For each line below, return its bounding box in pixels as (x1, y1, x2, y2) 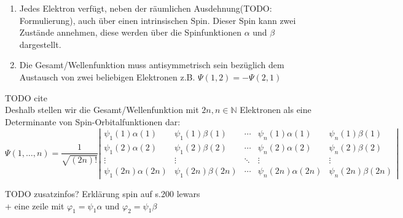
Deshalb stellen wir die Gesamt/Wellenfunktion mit (5, 103, 199, 116)
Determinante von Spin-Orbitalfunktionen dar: (5, 115, 181, 128)
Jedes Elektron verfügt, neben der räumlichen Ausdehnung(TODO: (19, 2, 272, 14)
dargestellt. (19, 37, 61, 50)
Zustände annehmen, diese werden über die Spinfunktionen (19, 26, 241, 39)
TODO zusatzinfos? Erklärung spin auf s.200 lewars (5, 187, 200, 200)
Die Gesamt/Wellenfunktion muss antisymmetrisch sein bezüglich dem (19, 58, 284, 71)
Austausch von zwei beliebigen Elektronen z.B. (19, 70, 195, 83)
